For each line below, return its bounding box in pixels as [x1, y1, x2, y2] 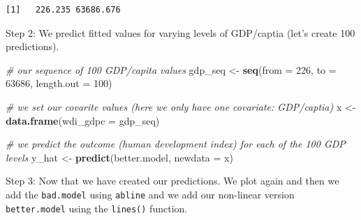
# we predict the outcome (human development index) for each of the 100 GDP [6, 136, 346, 151]
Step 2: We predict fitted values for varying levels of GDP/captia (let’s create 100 [6, 25, 355, 40]
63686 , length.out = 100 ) [6, 76, 112, 91]
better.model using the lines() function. [6, 201, 188, 215]
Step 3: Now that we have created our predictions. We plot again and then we [6, 173, 339, 188]
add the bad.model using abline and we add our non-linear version [6, 187, 295, 201]
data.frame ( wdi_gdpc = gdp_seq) [6, 113, 160, 127]
